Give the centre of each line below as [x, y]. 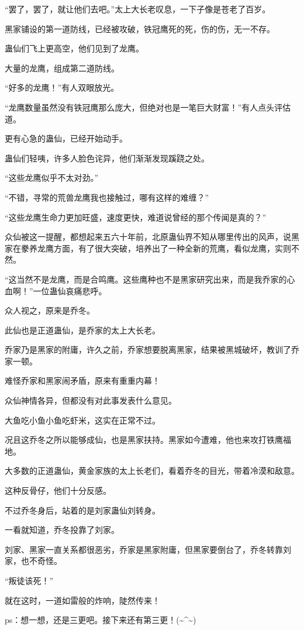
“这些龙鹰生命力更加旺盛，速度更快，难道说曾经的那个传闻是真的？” [136, 217]
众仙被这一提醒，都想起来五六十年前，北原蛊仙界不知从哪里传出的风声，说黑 [152, 237]
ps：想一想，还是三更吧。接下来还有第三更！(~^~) [101, 620]
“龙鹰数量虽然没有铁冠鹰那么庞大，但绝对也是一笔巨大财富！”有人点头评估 [148, 107]
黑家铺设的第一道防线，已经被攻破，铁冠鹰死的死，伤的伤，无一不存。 [140, 28]
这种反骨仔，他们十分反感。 [58, 490]
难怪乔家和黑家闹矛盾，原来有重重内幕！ [82, 381]
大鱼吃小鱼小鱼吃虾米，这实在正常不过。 [82, 420]
